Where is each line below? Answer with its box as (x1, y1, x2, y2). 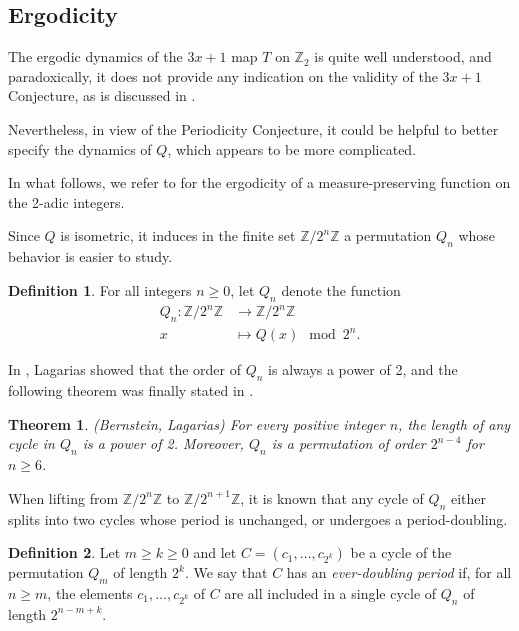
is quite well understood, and (314, 46, 492, 67)
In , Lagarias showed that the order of (8, 359, 242, 380)
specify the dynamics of (8, 138, 152, 159)
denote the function (281, 279, 401, 300)
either (450, 487, 487, 508)
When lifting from (8, 487, 119, 508)
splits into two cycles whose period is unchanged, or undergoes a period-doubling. (8, 508, 508, 529)
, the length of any (398, 413, 511, 434)
